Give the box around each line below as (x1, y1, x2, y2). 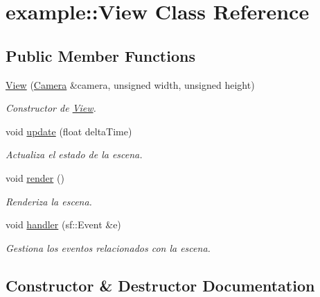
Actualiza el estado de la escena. (6, 147, 143, 162)
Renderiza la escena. (6, 194, 92, 208)
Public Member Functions (6, 44, 195, 66)
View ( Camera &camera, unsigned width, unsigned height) (6, 77, 255, 92)
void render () (6, 170, 64, 185)
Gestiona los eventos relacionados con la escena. (6, 240, 211, 255)
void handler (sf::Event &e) (6, 217, 121, 232)
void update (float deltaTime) (6, 124, 132, 138)
